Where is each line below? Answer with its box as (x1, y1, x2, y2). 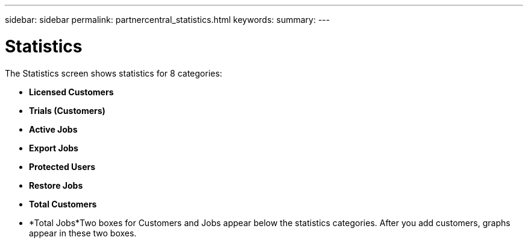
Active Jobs (29, 124, 78, 134)
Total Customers (29, 198, 97, 209)
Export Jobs (29, 142, 78, 153)
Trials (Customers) (29, 105, 105, 116)
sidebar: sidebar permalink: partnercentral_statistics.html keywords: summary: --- (5, 14, 330, 25)
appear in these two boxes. (29, 227, 137, 238)
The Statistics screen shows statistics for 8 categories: (5, 68, 222, 78)
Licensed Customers (29, 86, 114, 97)
